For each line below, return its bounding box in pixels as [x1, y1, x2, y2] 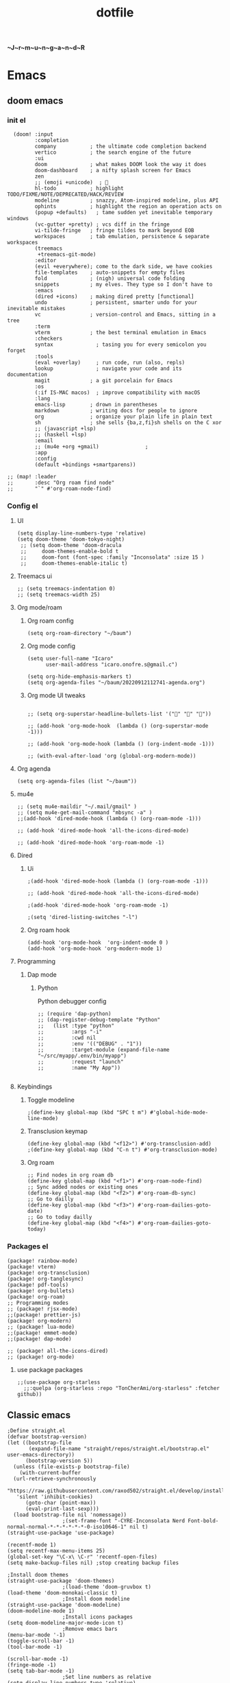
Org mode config [27, 642, 76, 650]
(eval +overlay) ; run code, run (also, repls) [34, 359, 186, 367]
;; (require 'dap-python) [37, 1010, 112, 1017]
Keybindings [16, 1082, 53, 1091]
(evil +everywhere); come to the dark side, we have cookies [34, 263, 213, 270]
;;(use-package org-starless [16, 1378, 101, 1386]
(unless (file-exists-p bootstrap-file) [13, 1463, 130, 1470]
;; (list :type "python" [37, 1023, 115, 1030]
